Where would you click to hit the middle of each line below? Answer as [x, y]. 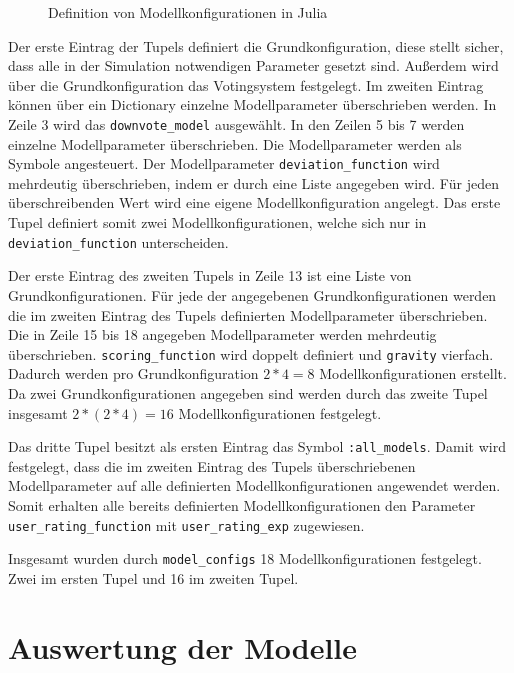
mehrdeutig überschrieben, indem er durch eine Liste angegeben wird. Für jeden [253, 182]
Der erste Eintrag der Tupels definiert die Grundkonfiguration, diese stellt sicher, [256, 45]
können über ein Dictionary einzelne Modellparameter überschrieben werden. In [252, 104]
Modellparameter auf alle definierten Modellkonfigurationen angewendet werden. [254, 485]
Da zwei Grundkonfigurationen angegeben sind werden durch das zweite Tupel [248, 392]
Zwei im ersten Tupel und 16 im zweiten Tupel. [153, 577]
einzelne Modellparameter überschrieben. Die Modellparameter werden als [235, 143]
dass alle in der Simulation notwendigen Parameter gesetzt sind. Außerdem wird [253, 65]
